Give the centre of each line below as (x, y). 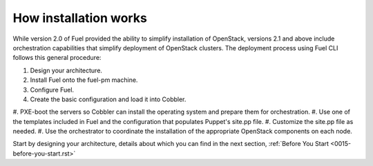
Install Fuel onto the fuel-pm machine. (84, 80)
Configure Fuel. (52, 90)
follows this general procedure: (57, 58)
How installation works (80, 18)
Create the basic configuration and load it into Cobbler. (108, 99)
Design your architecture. (66, 70)
